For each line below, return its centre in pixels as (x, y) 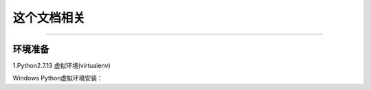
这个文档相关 (49, 18)
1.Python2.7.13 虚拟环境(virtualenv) (62, 66)
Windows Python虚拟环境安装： (58, 78)
